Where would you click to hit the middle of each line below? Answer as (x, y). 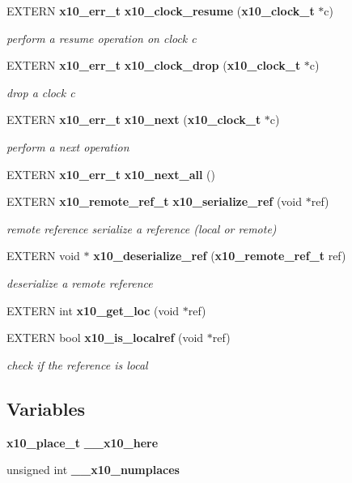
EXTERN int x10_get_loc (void (93, 310)
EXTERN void (43, 256)
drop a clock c (41, 92)
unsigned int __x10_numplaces (93, 470)
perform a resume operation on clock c (102, 38)
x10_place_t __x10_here (83, 442)
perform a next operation (68, 146)
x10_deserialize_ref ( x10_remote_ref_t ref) (220, 256)
